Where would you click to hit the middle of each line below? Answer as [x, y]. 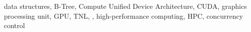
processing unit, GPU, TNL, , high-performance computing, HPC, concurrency [124, 16]
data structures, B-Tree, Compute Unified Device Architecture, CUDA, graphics [125, 6]
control [15, 25]
